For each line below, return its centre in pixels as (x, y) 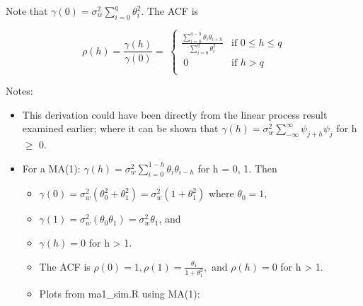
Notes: (19, 91)
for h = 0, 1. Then (237, 168)
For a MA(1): (51, 168)
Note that (27, 11)
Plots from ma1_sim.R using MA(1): (120, 293)
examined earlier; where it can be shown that (120, 128)
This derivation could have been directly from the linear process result (175, 114)
